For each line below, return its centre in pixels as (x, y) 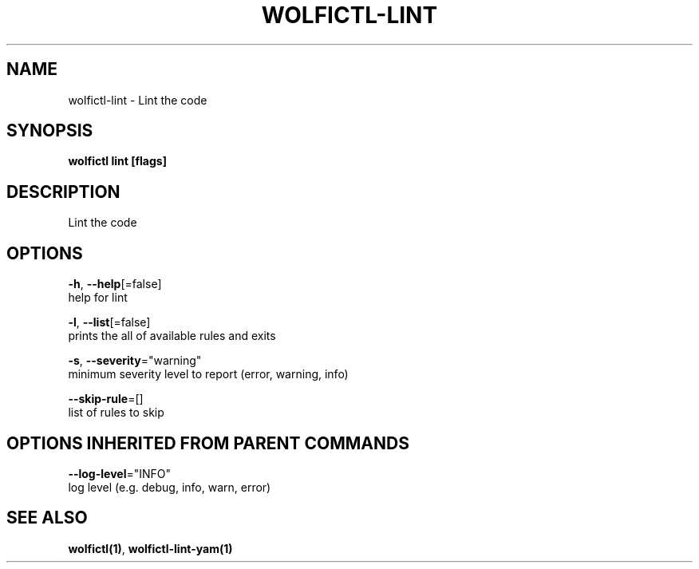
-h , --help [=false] (115, 284)
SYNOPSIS (50, 131)
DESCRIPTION (63, 192)
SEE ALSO (47, 518)
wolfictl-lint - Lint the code (138, 100)
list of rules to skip (116, 413)
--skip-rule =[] (106, 399)
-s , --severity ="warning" (135, 361)
